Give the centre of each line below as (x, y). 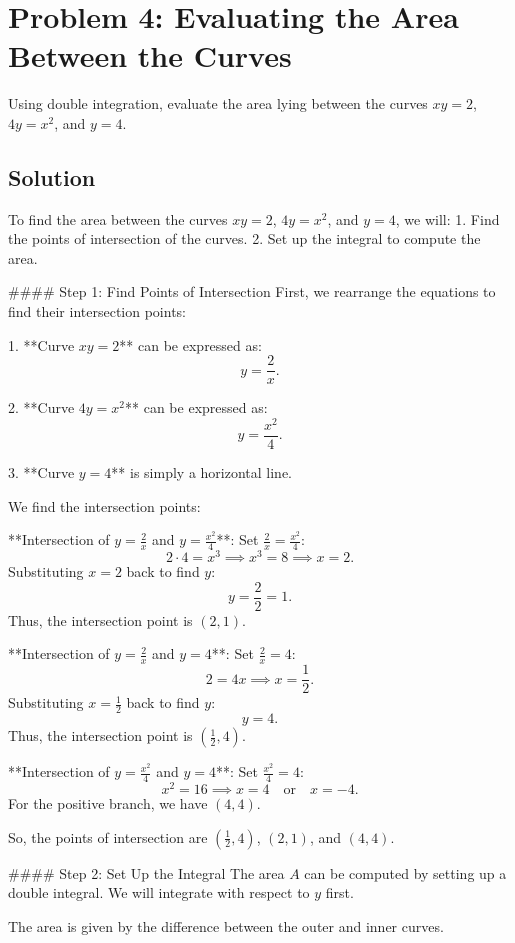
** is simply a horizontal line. (201, 472)
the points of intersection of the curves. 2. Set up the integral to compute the (244, 238)
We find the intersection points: (104, 505)
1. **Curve (41, 344)
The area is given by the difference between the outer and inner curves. (226, 925)
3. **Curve (41, 472)
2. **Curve (41, 407)
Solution (52, 176)
